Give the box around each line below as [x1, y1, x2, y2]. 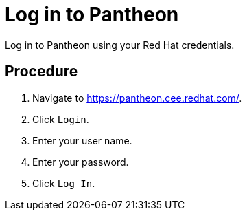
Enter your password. [32, 155, 129, 168]
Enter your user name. [32, 134, 132, 147]
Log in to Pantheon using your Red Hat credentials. [5, 39, 235, 51]
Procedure [5, 63, 78, 80]
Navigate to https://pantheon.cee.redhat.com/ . [32, 91, 242, 104]
